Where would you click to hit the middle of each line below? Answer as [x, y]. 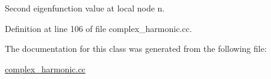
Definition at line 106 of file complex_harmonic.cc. [98, 28]
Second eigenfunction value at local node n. [85, 8]
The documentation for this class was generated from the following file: [136, 49]
